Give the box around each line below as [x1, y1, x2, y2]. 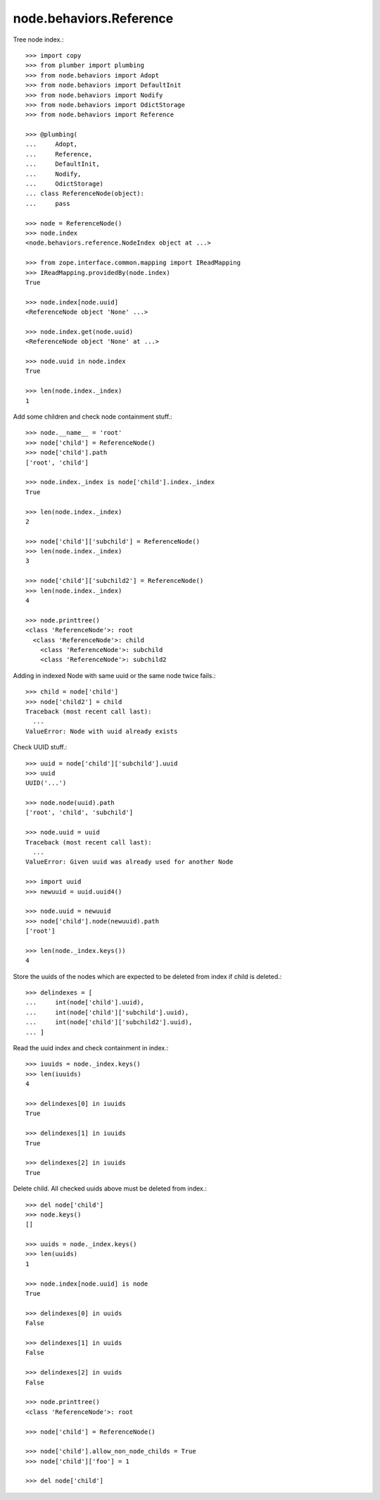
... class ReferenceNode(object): [25, 190, 144, 197]
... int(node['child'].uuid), [25, 998, 144, 1007]
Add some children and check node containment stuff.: [13, 412, 172, 421]
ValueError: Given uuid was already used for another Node [25, 858, 234, 866]
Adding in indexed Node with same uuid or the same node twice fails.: [13, 671, 216, 680]
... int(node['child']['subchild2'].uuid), [25, 1019, 193, 1026]
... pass [25, 199, 70, 207]
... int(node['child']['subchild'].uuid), [25, 1008, 189, 1016]
